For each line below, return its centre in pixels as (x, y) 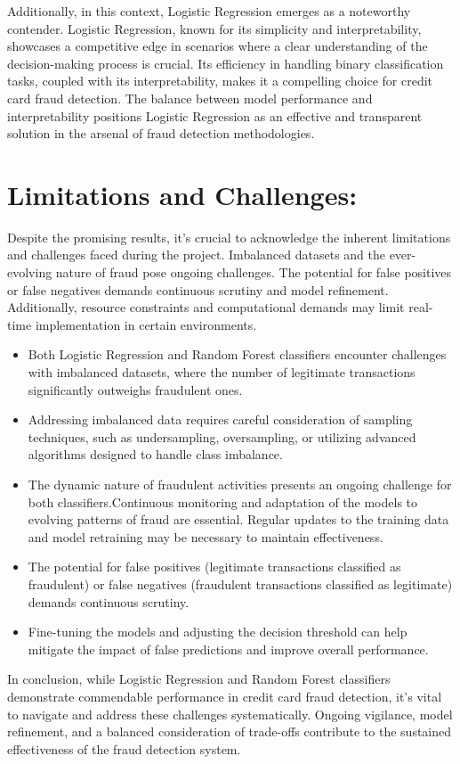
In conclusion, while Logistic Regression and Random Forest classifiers (199, 679)
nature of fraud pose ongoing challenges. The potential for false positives (254, 272)
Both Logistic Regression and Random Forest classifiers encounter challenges (237, 354)
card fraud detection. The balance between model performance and (190, 98)
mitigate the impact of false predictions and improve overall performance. (228, 649)
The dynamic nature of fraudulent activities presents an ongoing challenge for (240, 484)
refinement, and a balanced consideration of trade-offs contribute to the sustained (230, 731)
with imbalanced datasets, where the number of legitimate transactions (222, 372)
